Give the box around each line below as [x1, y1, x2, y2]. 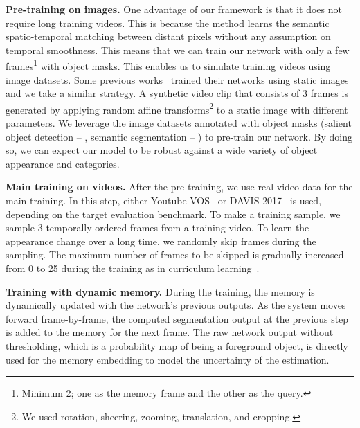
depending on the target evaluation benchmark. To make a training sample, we [6, 206, 341, 221]
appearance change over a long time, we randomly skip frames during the [6, 233, 316, 248]
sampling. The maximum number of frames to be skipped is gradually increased [6, 247, 344, 262]
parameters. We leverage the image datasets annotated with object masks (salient [6, 116, 352, 130]
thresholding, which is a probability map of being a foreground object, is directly [6, 338, 348, 353]
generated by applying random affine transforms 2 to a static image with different [6, 100, 348, 116]
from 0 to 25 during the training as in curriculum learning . [6, 261, 260, 275]
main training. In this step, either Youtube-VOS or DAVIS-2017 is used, [6, 193, 322, 208]
